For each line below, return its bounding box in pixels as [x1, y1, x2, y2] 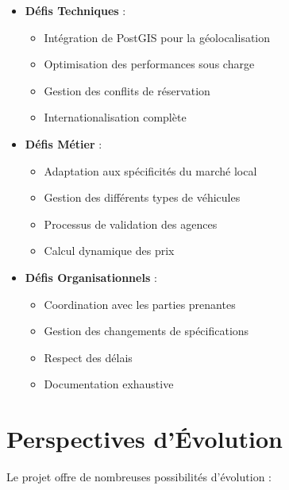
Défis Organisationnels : [25, 268, 157, 285]
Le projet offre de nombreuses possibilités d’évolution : [6, 469, 272, 485]
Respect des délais [44, 349, 133, 365]
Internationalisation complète [44, 109, 187, 125]
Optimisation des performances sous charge [44, 56, 255, 72]
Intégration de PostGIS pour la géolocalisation [44, 29, 271, 45]
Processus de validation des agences [44, 215, 218, 232]
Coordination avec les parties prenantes [44, 295, 236, 312]
